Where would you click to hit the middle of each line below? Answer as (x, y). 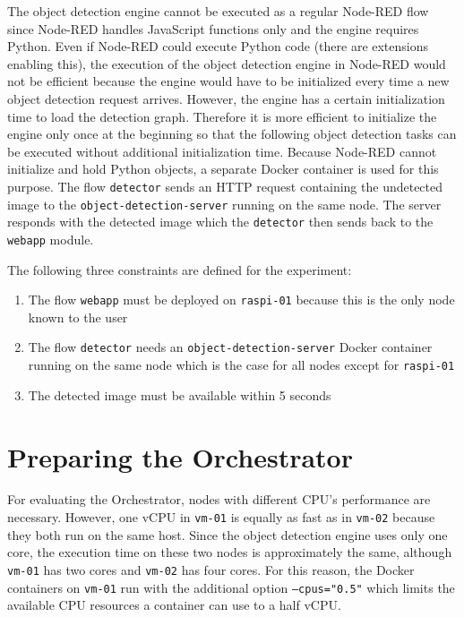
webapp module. (51, 239)
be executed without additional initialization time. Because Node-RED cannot (222, 151)
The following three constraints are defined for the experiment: (180, 269)
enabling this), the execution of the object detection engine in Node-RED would (227, 63)
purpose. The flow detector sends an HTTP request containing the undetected (225, 186)
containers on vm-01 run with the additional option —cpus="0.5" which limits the (231, 587)
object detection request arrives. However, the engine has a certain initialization (226, 98)
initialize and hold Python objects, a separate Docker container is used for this (223, 169)
